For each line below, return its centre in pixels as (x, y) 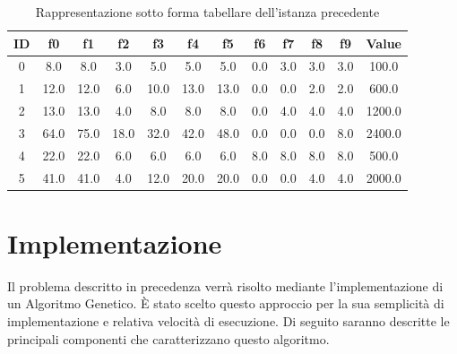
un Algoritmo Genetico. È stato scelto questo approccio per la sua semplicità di (226, 303)
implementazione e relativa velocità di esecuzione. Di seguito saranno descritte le (228, 321)
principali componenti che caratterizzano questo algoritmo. (168, 338)
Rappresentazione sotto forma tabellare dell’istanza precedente (207, 12)
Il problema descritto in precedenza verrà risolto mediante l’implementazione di (225, 285)
